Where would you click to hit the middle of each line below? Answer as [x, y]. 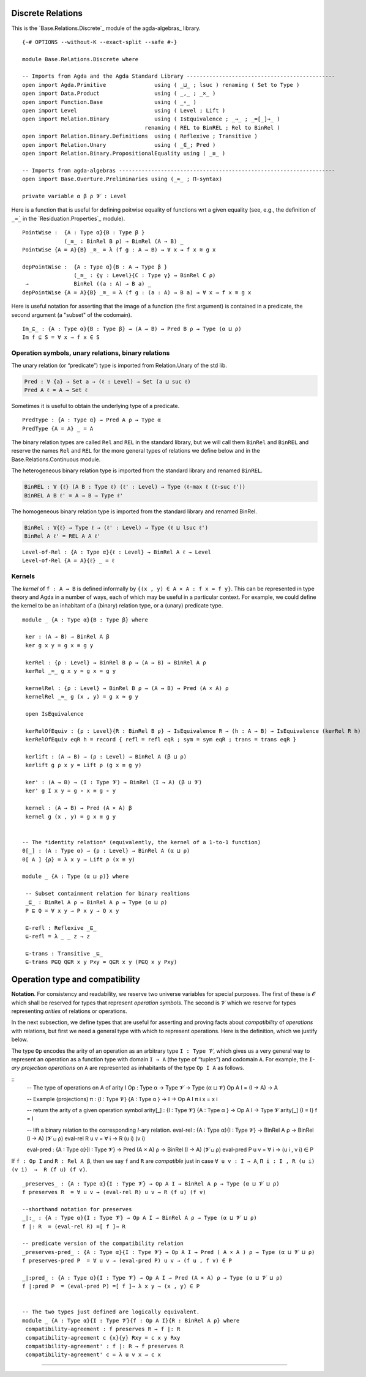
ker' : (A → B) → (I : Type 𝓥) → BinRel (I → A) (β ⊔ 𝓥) [114, 782]
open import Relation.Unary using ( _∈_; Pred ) [119, 145]
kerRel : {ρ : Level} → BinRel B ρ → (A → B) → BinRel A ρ [116, 663]
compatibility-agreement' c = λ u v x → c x [93, 1355]
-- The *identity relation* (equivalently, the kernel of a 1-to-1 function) [142, 842]
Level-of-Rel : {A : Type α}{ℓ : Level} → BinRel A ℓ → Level [117, 552]
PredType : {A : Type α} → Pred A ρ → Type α [92, 420]
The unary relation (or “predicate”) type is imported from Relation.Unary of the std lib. [119, 365]
